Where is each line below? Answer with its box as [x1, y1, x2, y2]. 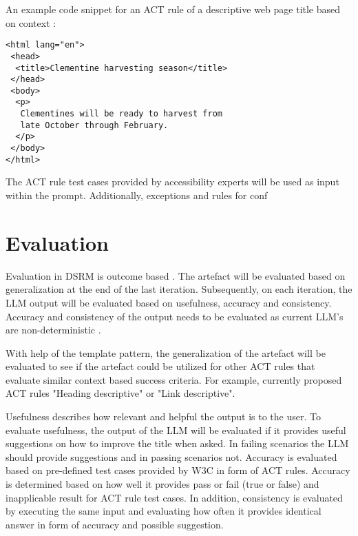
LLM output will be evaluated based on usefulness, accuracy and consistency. [6, 295, 332, 309]
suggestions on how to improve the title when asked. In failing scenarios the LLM [6, 436, 349, 451]
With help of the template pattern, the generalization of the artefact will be [6, 345, 326, 360]
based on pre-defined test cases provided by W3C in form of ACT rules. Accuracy [6, 463, 350, 477]
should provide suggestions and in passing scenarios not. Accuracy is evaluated [6, 449, 337, 464]
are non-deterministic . [6, 322, 101, 337]
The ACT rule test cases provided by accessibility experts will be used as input [6, 174, 339, 189]
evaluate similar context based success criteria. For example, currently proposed [6, 372, 342, 386]
